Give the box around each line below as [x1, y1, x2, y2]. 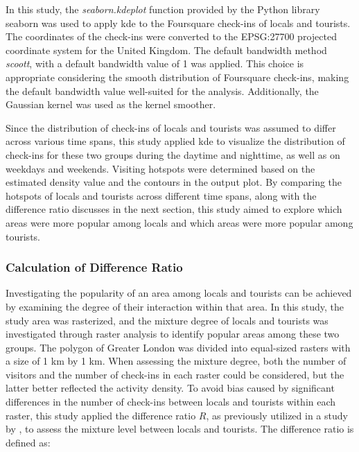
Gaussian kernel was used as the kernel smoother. [6, 97, 216, 112]
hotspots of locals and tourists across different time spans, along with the [6, 188, 317, 202]
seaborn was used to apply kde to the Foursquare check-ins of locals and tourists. [6, 15, 351, 30]
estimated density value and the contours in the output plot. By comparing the [6, 175, 342, 189]
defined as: [6, 435, 51, 449]
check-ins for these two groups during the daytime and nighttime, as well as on [6, 147, 340, 162]
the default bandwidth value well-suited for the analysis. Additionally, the [6, 83, 319, 98]
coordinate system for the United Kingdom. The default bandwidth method [6, 42, 327, 57]
